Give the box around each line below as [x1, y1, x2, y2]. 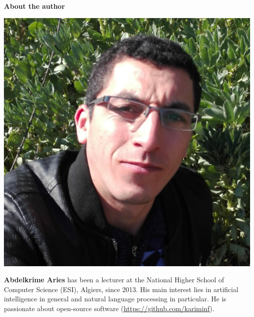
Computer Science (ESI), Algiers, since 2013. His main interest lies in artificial [4, 284, 238, 294]
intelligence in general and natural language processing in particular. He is [4, 294, 227, 304]
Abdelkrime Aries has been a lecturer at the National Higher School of [4, 275, 224, 285]
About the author [4, 1, 65, 11]
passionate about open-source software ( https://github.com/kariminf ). [4, 303, 214, 313]
